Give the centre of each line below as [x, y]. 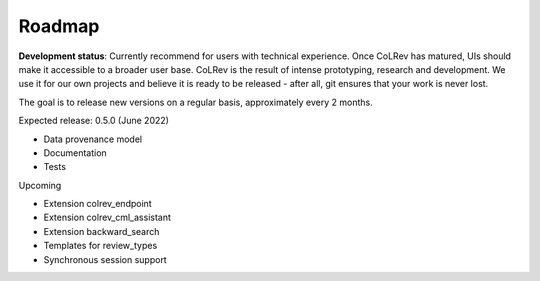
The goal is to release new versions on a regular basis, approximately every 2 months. [196, 102]
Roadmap [59, 26]
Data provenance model [93, 139]
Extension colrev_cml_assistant [107, 217]
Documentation [75, 152]
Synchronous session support [105, 259]
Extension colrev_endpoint [97, 204]
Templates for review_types [100, 246]
